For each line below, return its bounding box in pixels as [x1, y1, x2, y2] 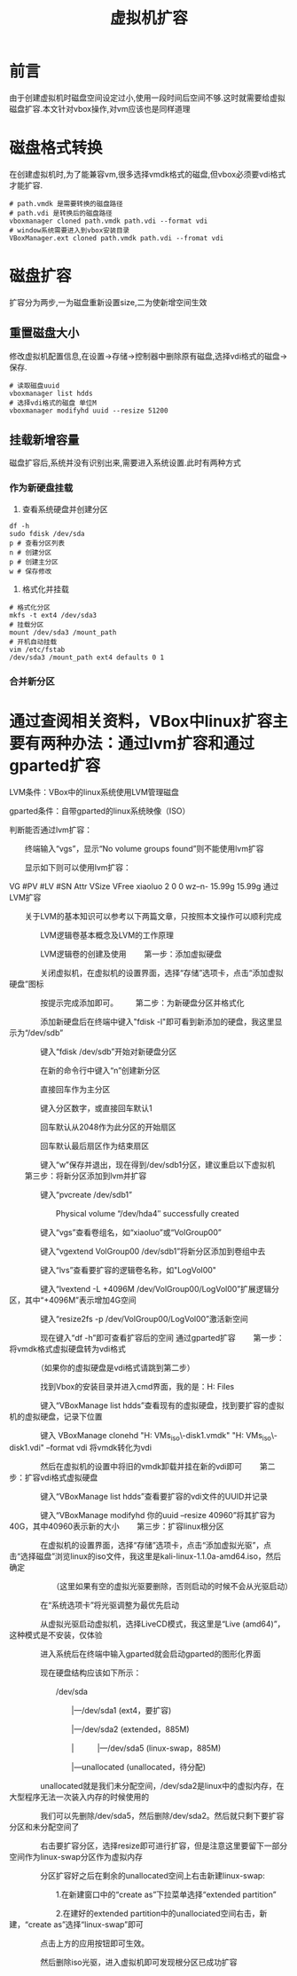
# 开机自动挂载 [9, 637, 58, 646]
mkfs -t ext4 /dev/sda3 [9, 610, 98, 619]
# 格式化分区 [9, 602, 51, 612]
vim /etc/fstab [9, 645, 66, 654]
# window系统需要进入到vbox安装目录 [9, 225, 130, 235]
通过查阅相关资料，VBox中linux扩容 [9, 711, 273, 731]
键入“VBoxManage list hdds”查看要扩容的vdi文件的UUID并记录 [39, 1492, 268, 1502]
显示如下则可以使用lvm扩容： [24, 862, 131, 872]
